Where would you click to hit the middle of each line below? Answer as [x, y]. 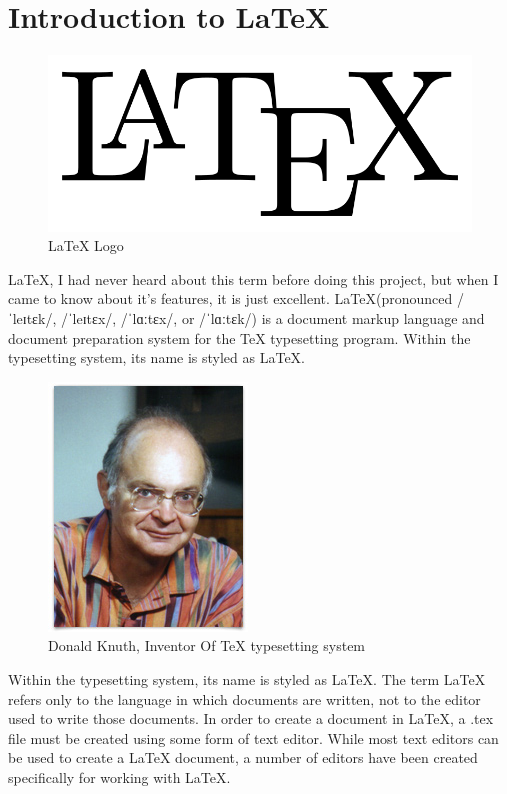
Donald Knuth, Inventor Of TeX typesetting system [207, 645]
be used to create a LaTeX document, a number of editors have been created [243, 757]
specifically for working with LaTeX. [119, 776]
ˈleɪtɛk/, [32, 317]
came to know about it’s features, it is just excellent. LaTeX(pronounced [230, 298]
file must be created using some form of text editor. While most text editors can [253, 737]
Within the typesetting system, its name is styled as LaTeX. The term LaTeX [247, 678]
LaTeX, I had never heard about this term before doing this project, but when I [253, 278]
